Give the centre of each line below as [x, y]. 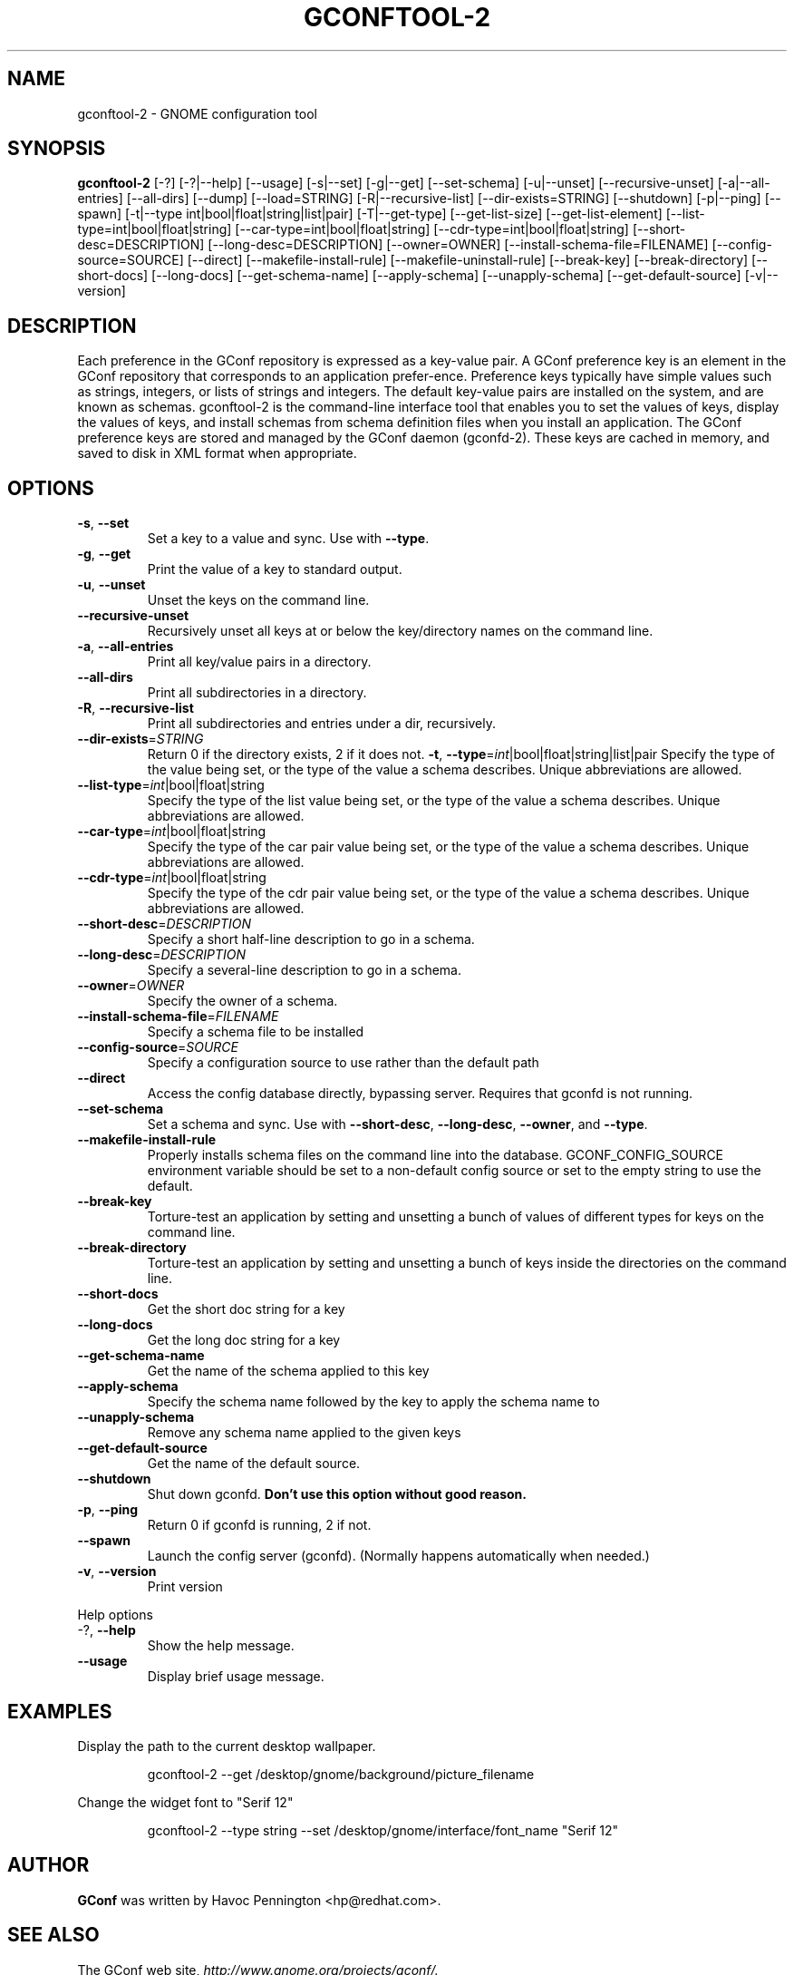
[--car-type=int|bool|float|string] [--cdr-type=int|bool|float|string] [432, 229]
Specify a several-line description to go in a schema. [304, 970]
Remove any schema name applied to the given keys [304, 1433]
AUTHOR [48, 1865]
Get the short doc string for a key [246, 1309]
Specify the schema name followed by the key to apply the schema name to [373, 1402]
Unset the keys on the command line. [258, 600]
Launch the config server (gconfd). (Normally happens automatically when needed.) [398, 1556]
